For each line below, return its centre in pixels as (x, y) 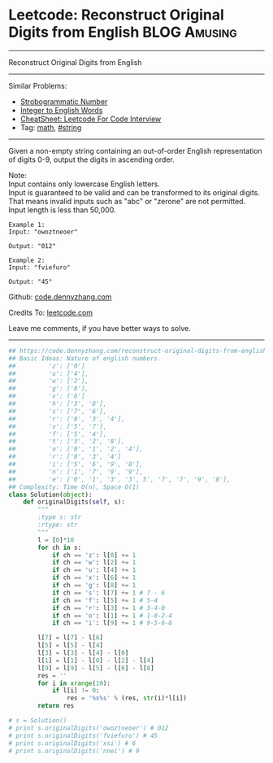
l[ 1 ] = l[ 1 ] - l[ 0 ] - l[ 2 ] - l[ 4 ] (96, 661)
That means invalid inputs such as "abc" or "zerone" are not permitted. (127, 201)
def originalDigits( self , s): (74, 502)
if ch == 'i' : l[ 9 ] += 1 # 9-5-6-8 (112, 623)
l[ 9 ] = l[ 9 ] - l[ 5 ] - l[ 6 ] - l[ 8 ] (96, 668)
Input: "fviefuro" (39, 267)
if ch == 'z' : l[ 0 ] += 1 (94, 555)
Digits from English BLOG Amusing (123, 32)
